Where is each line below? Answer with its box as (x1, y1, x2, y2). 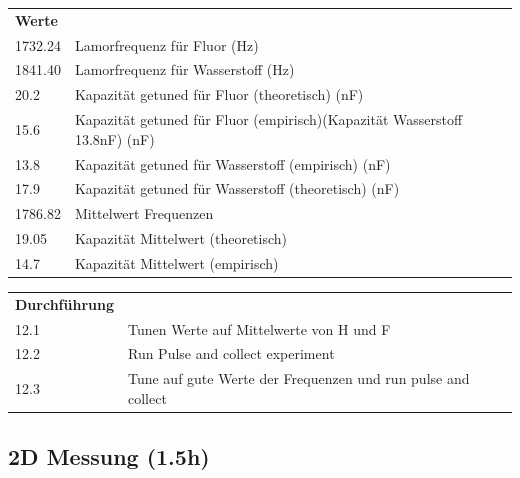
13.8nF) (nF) (74, 128, 155, 149)
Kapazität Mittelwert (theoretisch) (74, 228, 288, 249)
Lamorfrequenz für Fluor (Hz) (74, 34, 259, 55)
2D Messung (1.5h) (8, 441, 210, 472)
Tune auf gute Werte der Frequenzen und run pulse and (127, 368, 470, 389)
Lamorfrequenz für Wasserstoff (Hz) (74, 59, 295, 80)
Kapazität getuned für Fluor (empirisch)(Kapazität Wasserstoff (74, 109, 463, 130)
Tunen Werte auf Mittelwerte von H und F (127, 318, 391, 339)
